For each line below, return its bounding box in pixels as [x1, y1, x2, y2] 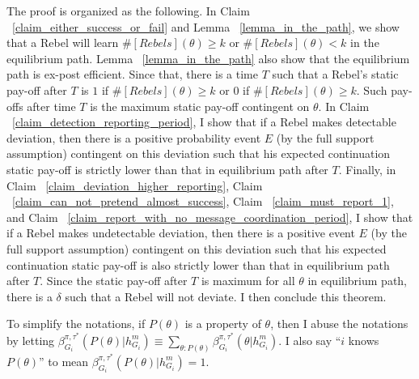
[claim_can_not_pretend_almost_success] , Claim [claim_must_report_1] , [12, 193, 394, 210]
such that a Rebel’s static [272, 66, 399, 83]
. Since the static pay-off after [40, 272, 188, 289]
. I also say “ [278, 331, 341, 348]
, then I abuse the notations [270, 315, 408, 332]
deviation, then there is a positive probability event [6, 129, 261, 146]
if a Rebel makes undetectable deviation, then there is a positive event [6, 224, 355, 241]
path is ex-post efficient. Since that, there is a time [6, 66, 258, 83]
